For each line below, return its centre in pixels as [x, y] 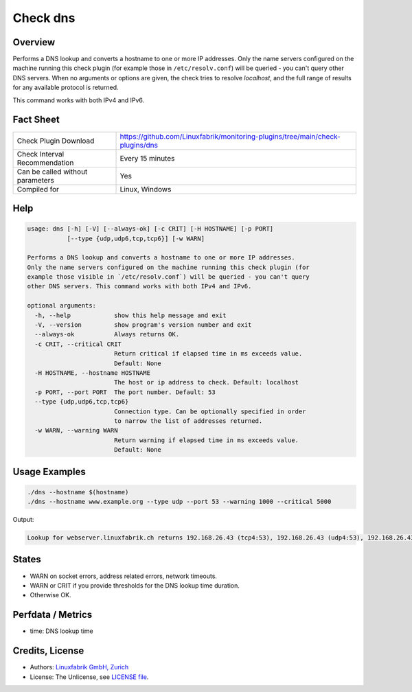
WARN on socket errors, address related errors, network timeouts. [124, 576]
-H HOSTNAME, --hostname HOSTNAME [93, 373]
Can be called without [52, 172]
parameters [35, 180]
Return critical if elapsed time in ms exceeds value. [208, 354]
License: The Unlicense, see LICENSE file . [89, 677]
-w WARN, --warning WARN [76, 430]
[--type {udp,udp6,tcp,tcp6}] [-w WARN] [136, 238]
